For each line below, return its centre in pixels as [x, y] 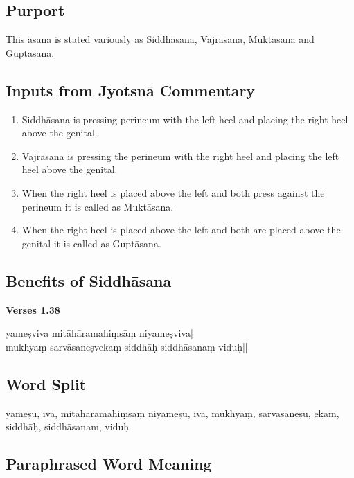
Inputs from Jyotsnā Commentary [131, 90]
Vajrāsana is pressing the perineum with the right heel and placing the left [180, 156]
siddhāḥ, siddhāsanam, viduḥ [68, 426]
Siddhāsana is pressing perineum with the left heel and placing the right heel [185, 119]
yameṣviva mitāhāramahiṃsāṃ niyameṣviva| [99, 333]
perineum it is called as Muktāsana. [98, 206]
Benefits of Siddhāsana [89, 280]
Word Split [46, 383]
